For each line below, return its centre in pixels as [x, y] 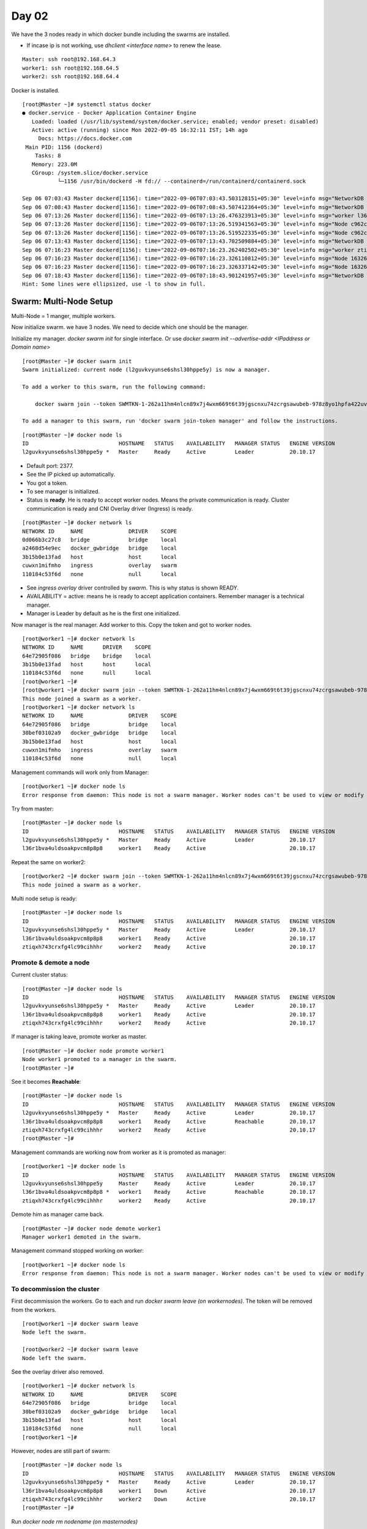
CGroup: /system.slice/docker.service [90, 173]
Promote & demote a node [50, 962]
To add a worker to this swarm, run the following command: [114, 387]
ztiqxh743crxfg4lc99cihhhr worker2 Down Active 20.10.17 [169, 1499]
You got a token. [47, 483]
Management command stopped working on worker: [77, 1251]
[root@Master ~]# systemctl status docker [87, 104]
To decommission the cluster [55, 1289]
